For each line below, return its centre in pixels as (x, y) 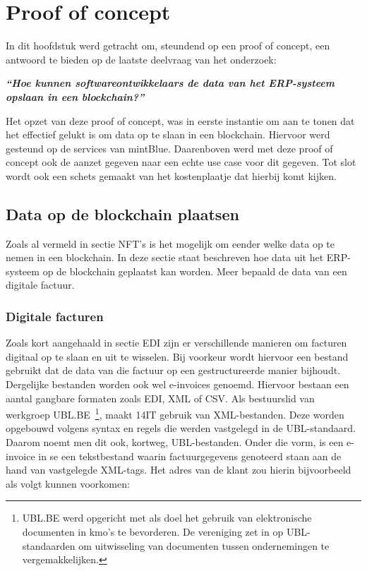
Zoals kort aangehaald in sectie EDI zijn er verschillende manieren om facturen (176, 343)
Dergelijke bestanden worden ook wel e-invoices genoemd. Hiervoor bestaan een (178, 384)
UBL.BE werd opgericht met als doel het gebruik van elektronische (167, 518)
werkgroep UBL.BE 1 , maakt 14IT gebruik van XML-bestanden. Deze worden (175, 413)
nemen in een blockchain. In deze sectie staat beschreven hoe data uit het (165, 257)
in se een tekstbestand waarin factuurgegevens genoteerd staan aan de (190, 456)
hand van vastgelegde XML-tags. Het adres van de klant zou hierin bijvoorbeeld (179, 470)
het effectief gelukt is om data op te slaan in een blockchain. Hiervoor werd (168, 134)
